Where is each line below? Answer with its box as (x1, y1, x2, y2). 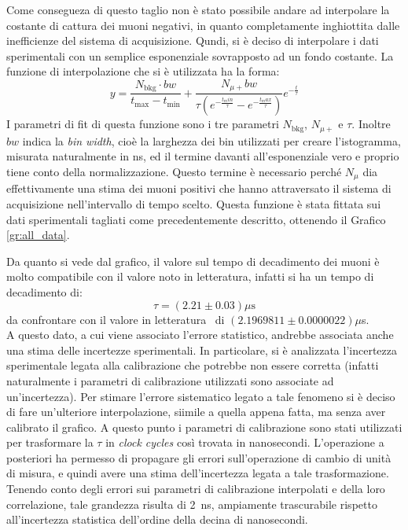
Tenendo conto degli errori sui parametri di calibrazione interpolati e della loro (6, 480, 385, 497)
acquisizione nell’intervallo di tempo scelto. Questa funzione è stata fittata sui (6, 195, 381, 212)
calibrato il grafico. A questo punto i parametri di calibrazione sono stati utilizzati (6, 418, 402, 435)
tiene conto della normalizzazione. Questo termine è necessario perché (6, 163, 342, 179)
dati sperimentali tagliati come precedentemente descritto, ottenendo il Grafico (6, 211, 386, 227)
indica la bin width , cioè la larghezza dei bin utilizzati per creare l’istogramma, (22, 132, 401, 149)
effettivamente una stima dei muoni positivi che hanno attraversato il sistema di (6, 180, 391, 197)
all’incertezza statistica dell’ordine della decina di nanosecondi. (6, 511, 308, 528)
